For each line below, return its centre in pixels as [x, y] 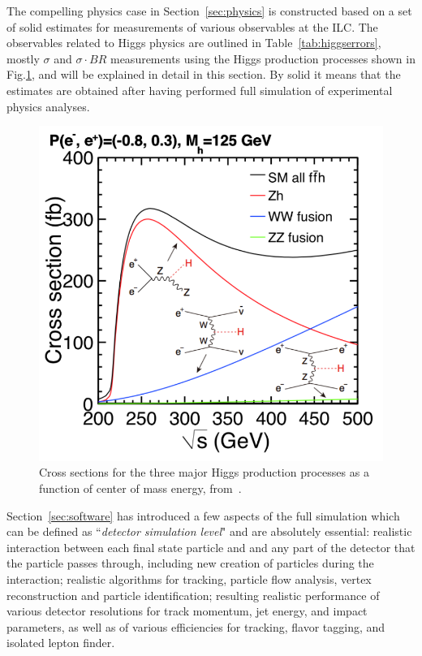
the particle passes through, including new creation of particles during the [190, 563]
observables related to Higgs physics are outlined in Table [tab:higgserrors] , [194, 43]
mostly [23, 58]
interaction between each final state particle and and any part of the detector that [211, 547]
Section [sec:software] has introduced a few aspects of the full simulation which [203, 515]
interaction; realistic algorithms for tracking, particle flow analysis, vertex [189, 578]
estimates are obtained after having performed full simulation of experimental [200, 90]
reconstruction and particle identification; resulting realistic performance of [193, 595]
